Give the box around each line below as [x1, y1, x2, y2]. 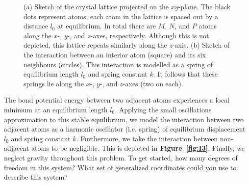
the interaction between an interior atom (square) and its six [24, 49, 206, 59]
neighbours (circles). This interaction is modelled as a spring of [24, 59, 213, 69]
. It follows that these [153, 69, 218, 79]
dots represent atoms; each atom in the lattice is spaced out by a [24, 11, 219, 21]
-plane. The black [178, 1, 231, 11]
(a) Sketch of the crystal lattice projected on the [24, 1, 169, 11]
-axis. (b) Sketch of [172, 40, 230, 50]
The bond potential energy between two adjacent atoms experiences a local [4, 95, 229, 105]
